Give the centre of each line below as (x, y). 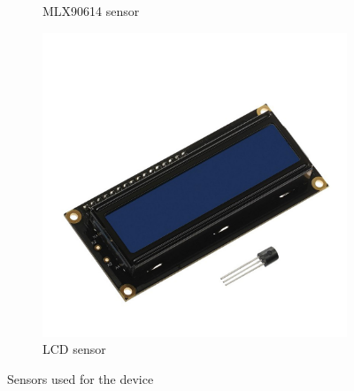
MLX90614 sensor (91, 11)
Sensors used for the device (81, 378)
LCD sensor (74, 349)
